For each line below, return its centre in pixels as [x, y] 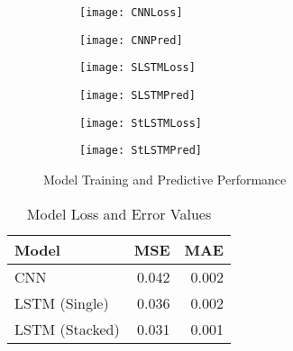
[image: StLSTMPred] [141, 151]
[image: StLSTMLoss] [141, 123]
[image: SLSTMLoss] [137, 68]
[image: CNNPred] [131, 40]
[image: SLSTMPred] [137, 95]
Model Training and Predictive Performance [165, 179]
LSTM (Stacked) [67, 328]
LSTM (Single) [62, 302]
